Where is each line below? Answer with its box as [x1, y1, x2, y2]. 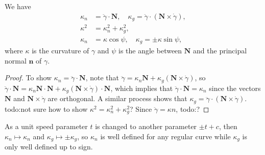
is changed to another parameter [95, 121, 197, 132]
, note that [85, 72, 119, 83]
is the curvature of [32, 45, 89, 56]
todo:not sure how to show [5, 103, 88, 114]
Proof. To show [5, 72, 52, 83]
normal [5, 55, 27, 66]
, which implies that [110, 82, 173, 93]
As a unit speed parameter [5, 121, 88, 132]
